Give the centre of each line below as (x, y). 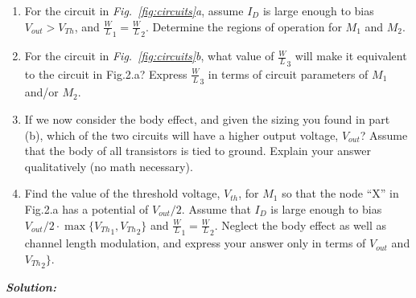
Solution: (31, 287)
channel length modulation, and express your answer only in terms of (195, 243)
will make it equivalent (351, 56)
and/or (41, 92)
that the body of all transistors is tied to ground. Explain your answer (198, 151)
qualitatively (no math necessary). (109, 166)
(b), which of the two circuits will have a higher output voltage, (181, 135)
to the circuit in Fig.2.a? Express (106, 73)
